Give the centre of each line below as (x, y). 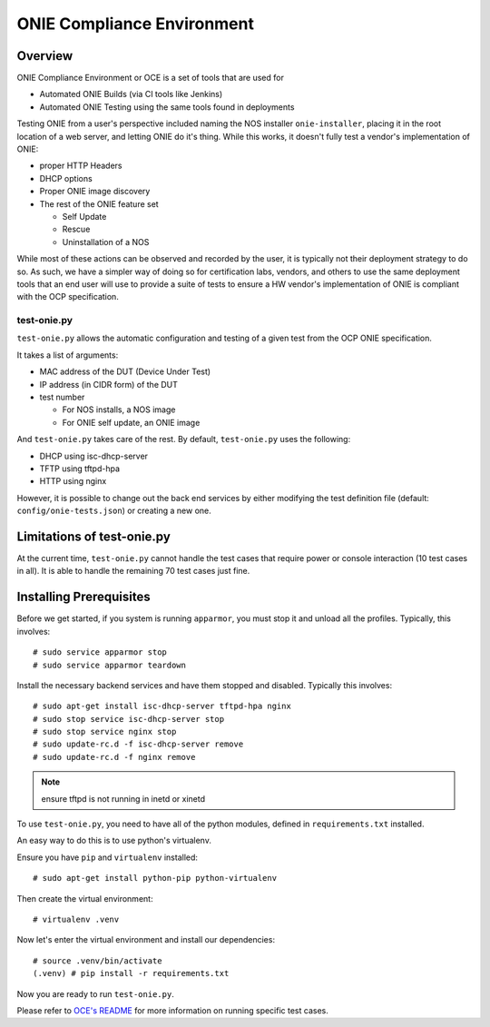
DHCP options (66, 178)
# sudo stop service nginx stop (105, 732)
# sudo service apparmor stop (100, 652)
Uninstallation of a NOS (106, 242)
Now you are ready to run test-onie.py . (95, 993)
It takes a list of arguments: (68, 355)
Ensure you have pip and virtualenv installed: (108, 857)
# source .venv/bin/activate (98, 961)
